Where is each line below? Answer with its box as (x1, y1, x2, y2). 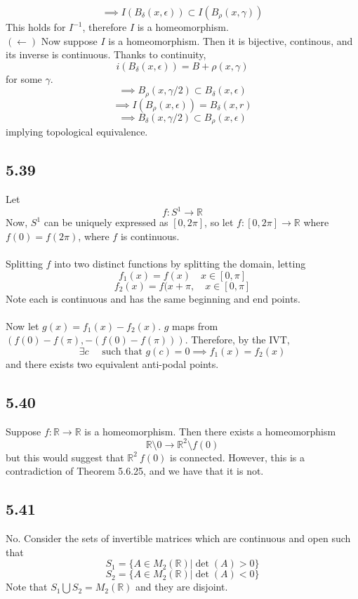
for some (6, 71, 42, 86)
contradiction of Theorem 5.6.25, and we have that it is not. (6, 463, 264, 478)
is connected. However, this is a (170, 449, 305, 464)
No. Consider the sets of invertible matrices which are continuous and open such (6, 531, 351, 546)
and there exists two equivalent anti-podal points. (6, 356, 219, 371)
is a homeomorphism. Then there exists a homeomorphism (84, 423, 336, 438)
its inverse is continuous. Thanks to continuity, (6, 47, 206, 62)
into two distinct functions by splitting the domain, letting (54, 256, 306, 270)
